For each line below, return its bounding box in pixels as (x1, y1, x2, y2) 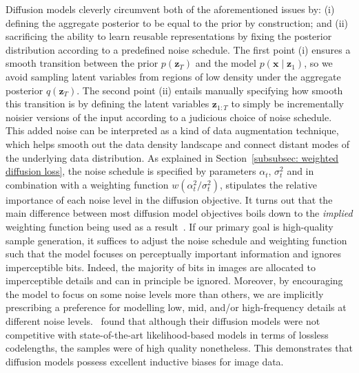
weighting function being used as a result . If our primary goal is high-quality (6, 219, 334, 233)
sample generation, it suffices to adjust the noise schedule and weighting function (6, 233, 347, 247)
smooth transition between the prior (6, 56, 158, 70)
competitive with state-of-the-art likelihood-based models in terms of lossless (6, 327, 329, 341)
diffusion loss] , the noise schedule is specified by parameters (6, 164, 256, 178)
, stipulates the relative (219, 177, 317, 191)
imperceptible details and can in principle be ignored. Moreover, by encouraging (6, 273, 343, 288)
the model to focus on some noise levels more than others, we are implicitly (6, 286, 324, 301)
